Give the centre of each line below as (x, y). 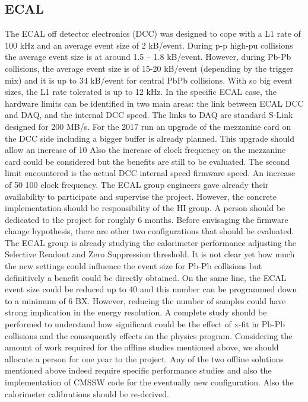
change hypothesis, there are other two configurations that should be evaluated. (150, 231)
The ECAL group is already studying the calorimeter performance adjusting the (150, 242)
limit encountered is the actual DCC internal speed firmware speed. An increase (150, 173)
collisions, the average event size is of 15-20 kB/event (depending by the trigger (149, 68)
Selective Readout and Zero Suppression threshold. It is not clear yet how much (150, 254)
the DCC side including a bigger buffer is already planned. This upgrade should (150, 138)
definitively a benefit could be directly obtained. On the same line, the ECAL (146, 277)
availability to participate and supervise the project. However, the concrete (141, 196)
